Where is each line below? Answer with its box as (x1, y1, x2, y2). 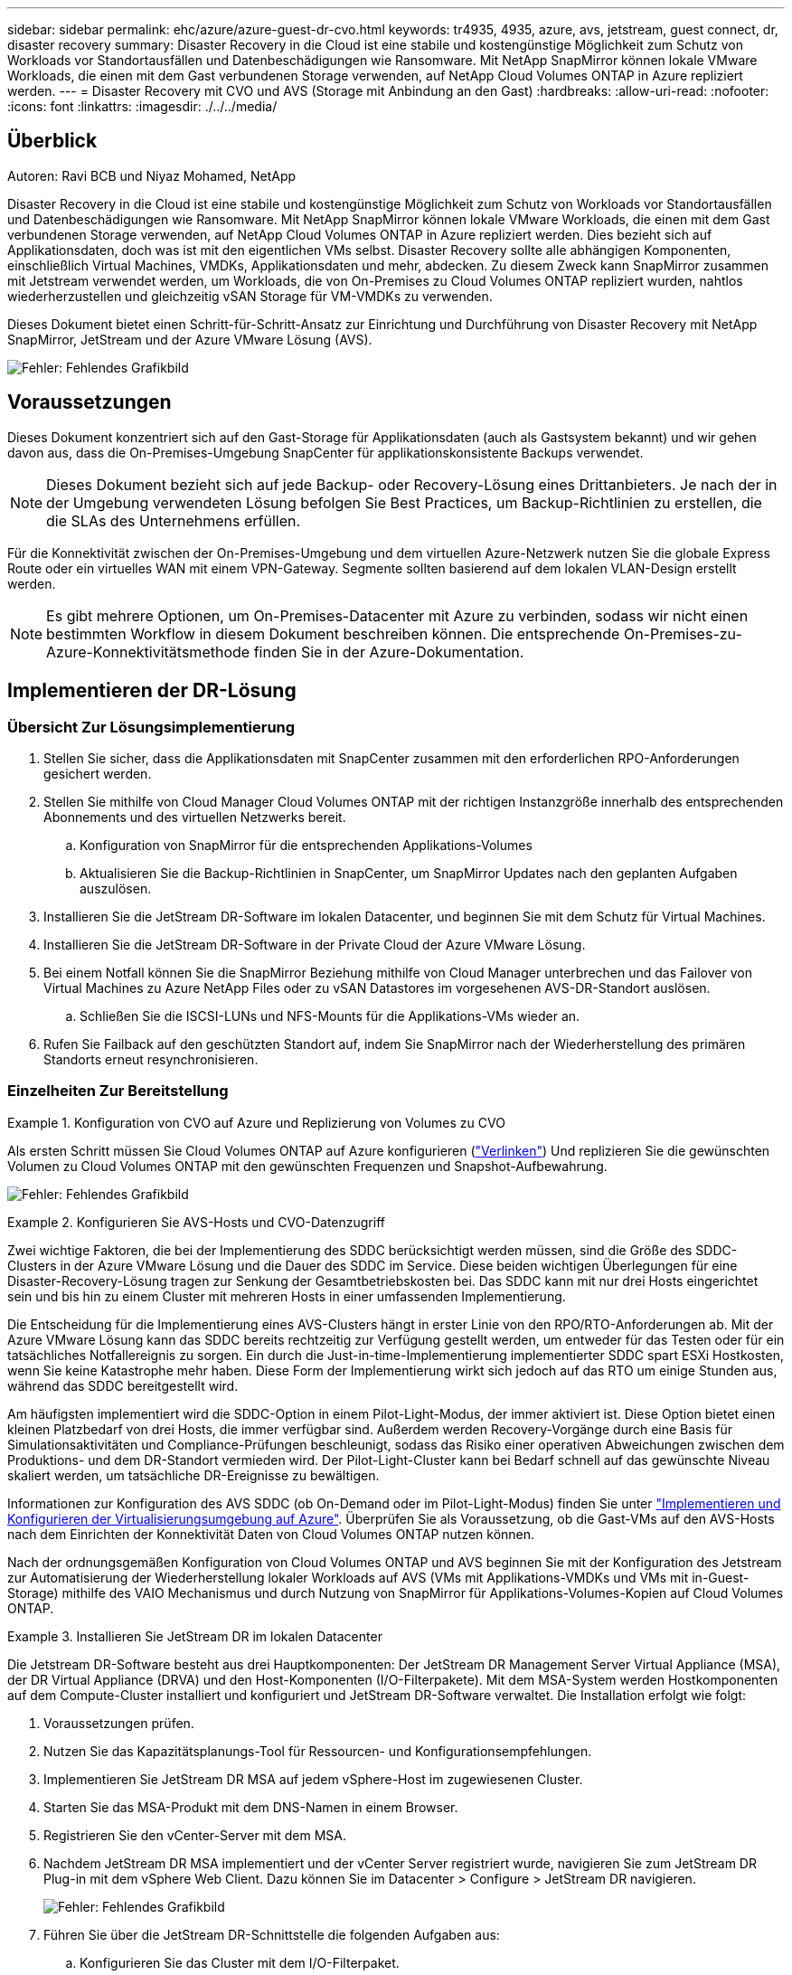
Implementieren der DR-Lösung (7, 679, 297, 703)
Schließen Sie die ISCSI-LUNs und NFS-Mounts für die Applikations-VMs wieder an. (80, 1007, 580, 1024)
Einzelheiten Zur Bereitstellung (7, 1082, 229, 1101)
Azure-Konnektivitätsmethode (46, 642, 250, 661)
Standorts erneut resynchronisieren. (43, 1051, 259, 1067)
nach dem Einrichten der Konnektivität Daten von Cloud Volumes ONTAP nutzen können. (7, 1526, 535, 1542)
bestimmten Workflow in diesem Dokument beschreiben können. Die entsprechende (46, 624, 620, 643)
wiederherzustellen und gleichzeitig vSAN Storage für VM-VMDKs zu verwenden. (7, 288, 493, 304)
